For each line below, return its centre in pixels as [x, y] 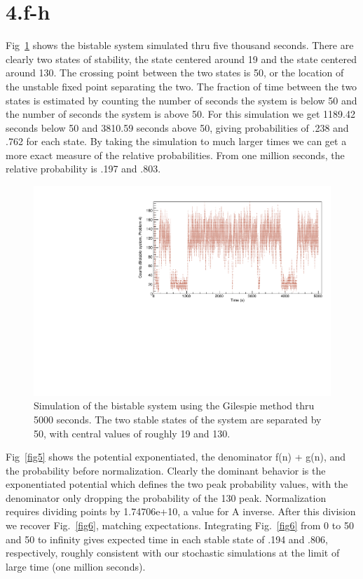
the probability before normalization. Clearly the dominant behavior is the [166, 470]
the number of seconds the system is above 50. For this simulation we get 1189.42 [180, 114]
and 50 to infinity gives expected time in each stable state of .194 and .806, [167, 539]
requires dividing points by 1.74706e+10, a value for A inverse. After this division [181, 511]
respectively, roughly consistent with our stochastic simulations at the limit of [173, 553]
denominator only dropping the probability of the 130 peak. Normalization [166, 497]
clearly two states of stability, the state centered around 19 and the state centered [181, 59]
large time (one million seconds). [76, 566]
